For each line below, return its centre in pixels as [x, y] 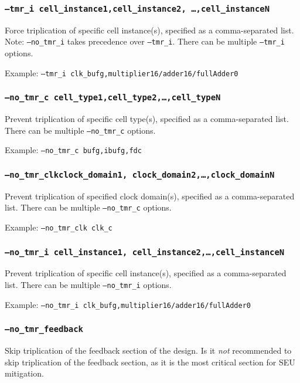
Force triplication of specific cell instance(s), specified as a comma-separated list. [149, 30]
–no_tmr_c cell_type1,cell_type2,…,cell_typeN [113, 98]
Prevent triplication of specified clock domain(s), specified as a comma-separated [150, 196]
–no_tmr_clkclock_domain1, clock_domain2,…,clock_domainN [140, 174]
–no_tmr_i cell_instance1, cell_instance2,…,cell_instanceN [145, 252]
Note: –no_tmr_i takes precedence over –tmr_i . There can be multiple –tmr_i [145, 41]
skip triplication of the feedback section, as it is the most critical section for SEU [150, 362]
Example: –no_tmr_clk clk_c [59, 227]
